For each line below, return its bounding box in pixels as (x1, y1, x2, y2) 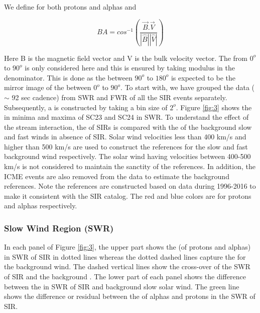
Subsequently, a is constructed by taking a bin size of (4, 102, 168, 112)
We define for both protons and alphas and (4, 2, 137, 12)
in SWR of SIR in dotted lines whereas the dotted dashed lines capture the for (4, 251, 246, 262)
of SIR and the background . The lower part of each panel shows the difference (4, 271, 246, 282)
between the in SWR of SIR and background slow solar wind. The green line (4, 281, 239, 291)
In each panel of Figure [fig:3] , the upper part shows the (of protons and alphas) (4, 242, 251, 252)
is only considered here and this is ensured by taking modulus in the (25, 62, 235, 73)
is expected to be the (171, 72, 235, 83)
